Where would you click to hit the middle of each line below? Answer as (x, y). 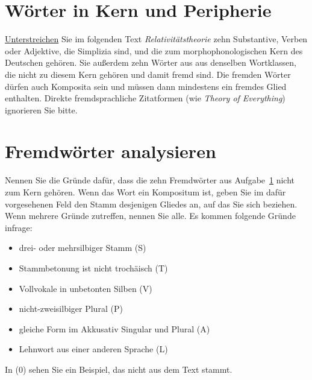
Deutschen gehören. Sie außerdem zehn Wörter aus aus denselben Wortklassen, (151, 62)
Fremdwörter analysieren (111, 151)
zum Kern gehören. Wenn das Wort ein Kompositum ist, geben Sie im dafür (145, 192)
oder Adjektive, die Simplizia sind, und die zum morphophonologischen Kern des (154, 50)
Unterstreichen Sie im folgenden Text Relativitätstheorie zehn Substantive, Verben (156, 39)
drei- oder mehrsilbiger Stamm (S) (83, 248)
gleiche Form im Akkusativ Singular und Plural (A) (114, 328)
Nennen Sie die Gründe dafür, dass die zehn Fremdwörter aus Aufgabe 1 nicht (150, 180)
